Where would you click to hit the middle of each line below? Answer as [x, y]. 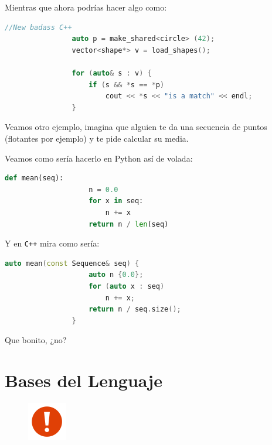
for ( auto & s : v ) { [112, 73]
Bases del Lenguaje [84, 380]
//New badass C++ [38, 27]
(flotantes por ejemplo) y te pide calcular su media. [97, 138]
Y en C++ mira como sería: [52, 243]
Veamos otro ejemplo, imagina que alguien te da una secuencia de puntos [136, 127]
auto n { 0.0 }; [116, 275]
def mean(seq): [34, 178]
